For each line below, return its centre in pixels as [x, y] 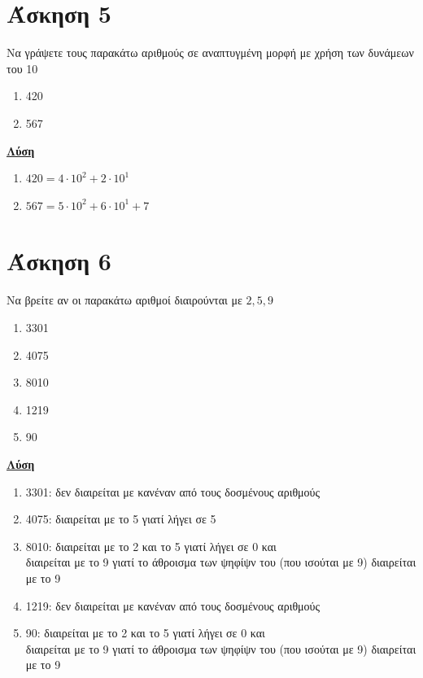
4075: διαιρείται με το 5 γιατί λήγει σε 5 [121, 519]
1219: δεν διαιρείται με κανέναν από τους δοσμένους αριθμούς [173, 605]
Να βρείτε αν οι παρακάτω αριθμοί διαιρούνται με [124, 300]
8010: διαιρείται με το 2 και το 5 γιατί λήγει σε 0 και [151, 546]
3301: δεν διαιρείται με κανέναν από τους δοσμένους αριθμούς [173, 491]
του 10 [22, 68]
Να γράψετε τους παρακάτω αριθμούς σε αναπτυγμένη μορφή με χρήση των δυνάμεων [210, 52]
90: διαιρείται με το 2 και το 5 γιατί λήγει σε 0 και [145, 633]
